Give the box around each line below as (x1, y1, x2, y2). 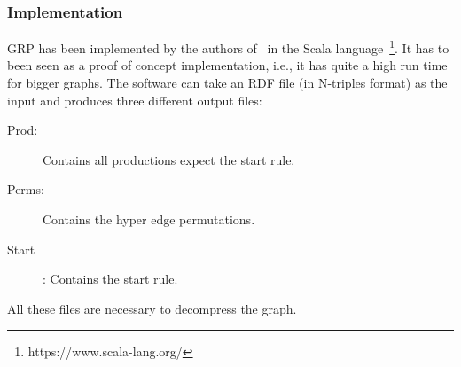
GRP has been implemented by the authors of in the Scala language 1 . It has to (7, 36, 449, 57)
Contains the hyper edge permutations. (43, 210, 255, 229)
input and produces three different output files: (7, 90, 262, 109)
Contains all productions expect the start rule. (43, 150, 295, 168)
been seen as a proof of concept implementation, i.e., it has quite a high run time (7, 56, 448, 74)
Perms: (7, 180, 44, 199)
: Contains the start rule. (43, 269, 178, 288)
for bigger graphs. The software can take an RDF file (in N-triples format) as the (7, 74, 448, 92)
